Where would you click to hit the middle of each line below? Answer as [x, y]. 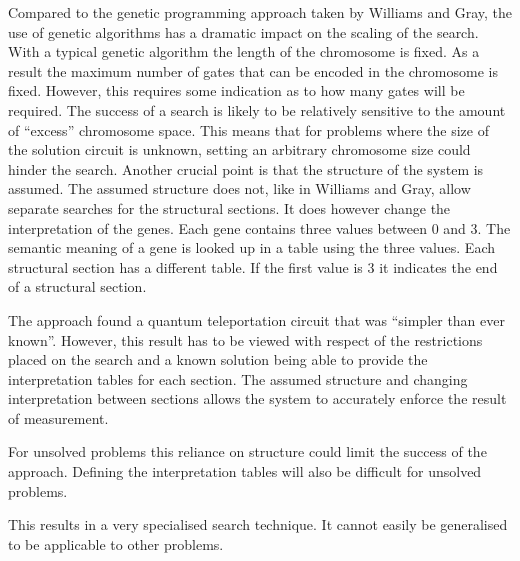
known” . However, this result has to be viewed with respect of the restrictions [245, 339]
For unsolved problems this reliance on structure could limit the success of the [247, 451]
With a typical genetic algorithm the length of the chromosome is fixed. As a [244, 51]
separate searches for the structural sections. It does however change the [229, 207]
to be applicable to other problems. [116, 543]
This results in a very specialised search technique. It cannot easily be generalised [258, 524]
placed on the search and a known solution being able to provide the [218, 359]
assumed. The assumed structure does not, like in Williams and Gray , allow [239, 188]
